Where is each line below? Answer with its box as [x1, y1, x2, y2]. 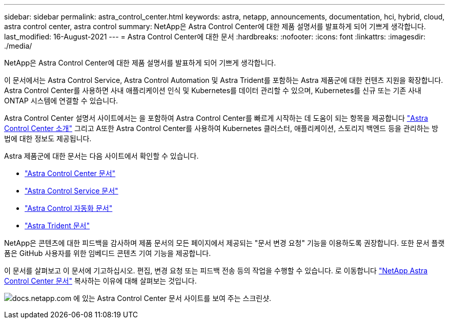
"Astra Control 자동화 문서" [25, 204, 113, 212]
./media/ [4, 41, 32, 50]
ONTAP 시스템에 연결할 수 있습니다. [4, 96, 118, 105]
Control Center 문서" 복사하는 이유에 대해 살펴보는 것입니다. [4, 276, 197, 285]
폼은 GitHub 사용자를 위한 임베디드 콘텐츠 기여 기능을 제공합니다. [4, 249, 211, 257]
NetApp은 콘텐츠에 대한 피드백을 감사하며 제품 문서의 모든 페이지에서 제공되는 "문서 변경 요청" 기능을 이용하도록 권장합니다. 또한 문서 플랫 [4, 239, 445, 247]
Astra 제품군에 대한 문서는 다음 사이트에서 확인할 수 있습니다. [4, 152, 199, 160]
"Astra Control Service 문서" [25, 186, 118, 195]
